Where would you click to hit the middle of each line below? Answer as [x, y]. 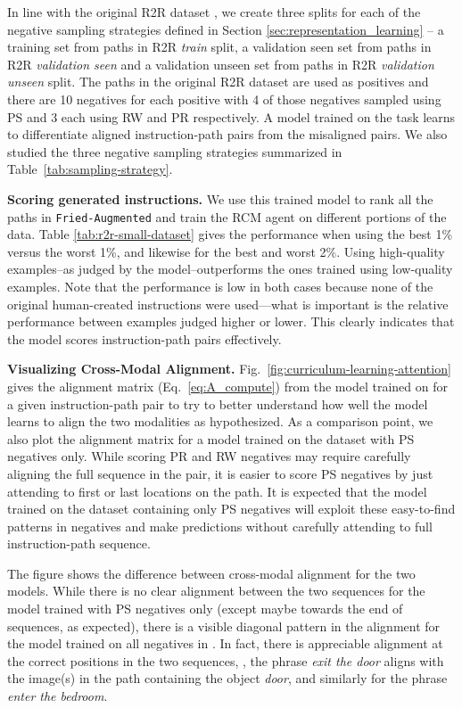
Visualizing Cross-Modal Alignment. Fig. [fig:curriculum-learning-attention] [229, 369]
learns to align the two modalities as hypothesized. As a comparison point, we [220, 421]
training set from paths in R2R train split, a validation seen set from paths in [219, 47]
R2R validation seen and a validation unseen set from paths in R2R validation [221, 64]
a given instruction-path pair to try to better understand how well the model [218, 403]
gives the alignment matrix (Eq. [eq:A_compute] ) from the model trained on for [227, 386]
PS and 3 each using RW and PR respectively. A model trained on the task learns [231, 116]
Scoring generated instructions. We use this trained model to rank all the [220, 198]
